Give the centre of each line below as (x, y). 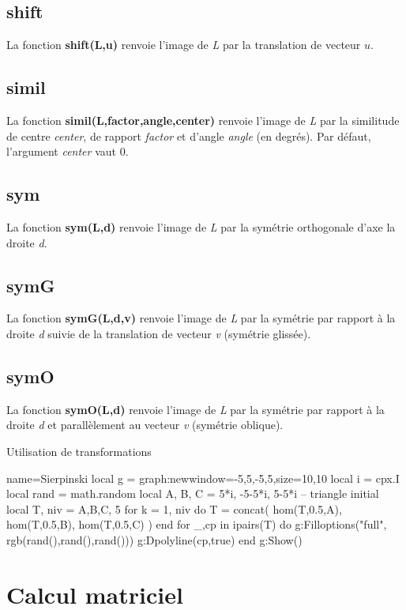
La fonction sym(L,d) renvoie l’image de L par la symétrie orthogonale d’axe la (201, 226)
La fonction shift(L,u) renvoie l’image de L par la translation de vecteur (184, 45)
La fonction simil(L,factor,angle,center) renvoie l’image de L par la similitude (203, 120)
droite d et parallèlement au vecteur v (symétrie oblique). (145, 425)
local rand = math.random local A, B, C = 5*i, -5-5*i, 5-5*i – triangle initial (193, 493)
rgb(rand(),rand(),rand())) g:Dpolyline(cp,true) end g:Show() (154, 539)
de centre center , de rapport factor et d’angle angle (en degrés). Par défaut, (189, 136)
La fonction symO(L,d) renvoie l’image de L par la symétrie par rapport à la (195, 409)
